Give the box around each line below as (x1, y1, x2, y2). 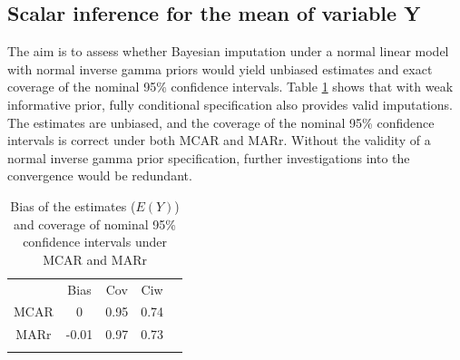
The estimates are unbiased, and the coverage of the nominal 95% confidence (7, 112, 435, 131)
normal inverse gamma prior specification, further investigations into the (7, 148, 410, 167)
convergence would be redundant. (7, 166, 192, 185)
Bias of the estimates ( (10, 196, 136, 215)
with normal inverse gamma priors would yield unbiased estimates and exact (7, 59, 433, 78)
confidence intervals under (23, 232, 167, 251)
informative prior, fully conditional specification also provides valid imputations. (7, 94, 453, 113)
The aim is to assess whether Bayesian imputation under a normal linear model (7, 42, 449, 61)
